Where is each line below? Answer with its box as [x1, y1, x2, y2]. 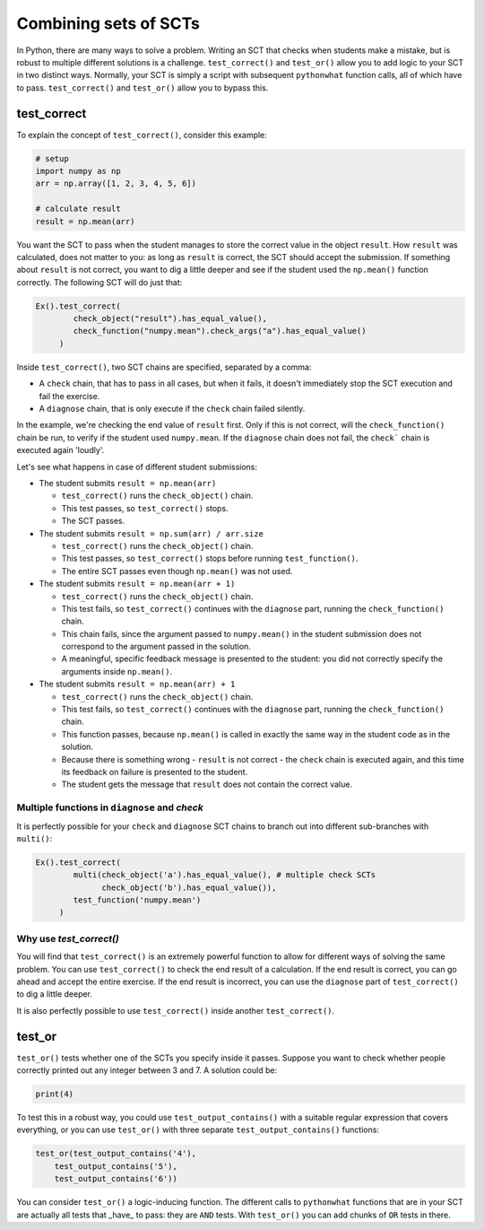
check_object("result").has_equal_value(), [73, 314, 268, 324]
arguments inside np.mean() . [61, 666, 173, 676]
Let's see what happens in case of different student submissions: [16, 461, 258, 472]
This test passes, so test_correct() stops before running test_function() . [61, 553, 359, 564]
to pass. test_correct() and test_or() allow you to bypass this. [16, 82, 269, 93]
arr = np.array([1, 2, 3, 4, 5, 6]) [35, 179, 197, 188]
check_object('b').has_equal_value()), [101, 882, 277, 893]
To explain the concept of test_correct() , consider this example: [16, 129, 268, 140]
